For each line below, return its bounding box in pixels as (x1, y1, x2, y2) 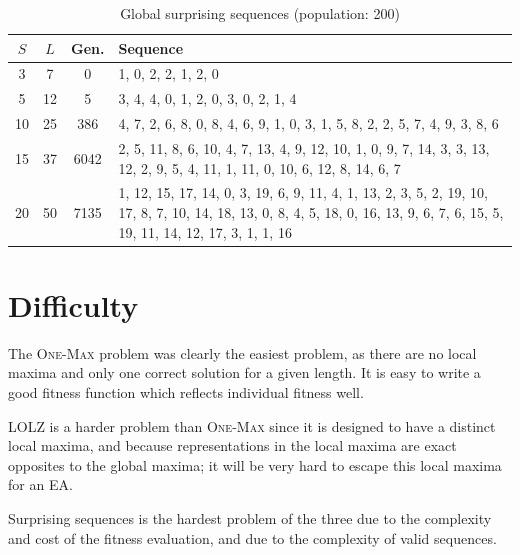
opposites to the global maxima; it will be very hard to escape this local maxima (8, 454, 502, 475)
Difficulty (8, 284, 139, 325)
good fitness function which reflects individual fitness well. (8, 382, 364, 402)
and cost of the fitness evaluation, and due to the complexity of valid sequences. (8, 527, 497, 548)
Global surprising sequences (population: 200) (120, 3, 400, 23)
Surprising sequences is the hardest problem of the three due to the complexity (8, 507, 492, 528)
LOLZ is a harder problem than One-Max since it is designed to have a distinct (8, 415, 496, 436)
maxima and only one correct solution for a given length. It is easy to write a (8, 362, 481, 383)
